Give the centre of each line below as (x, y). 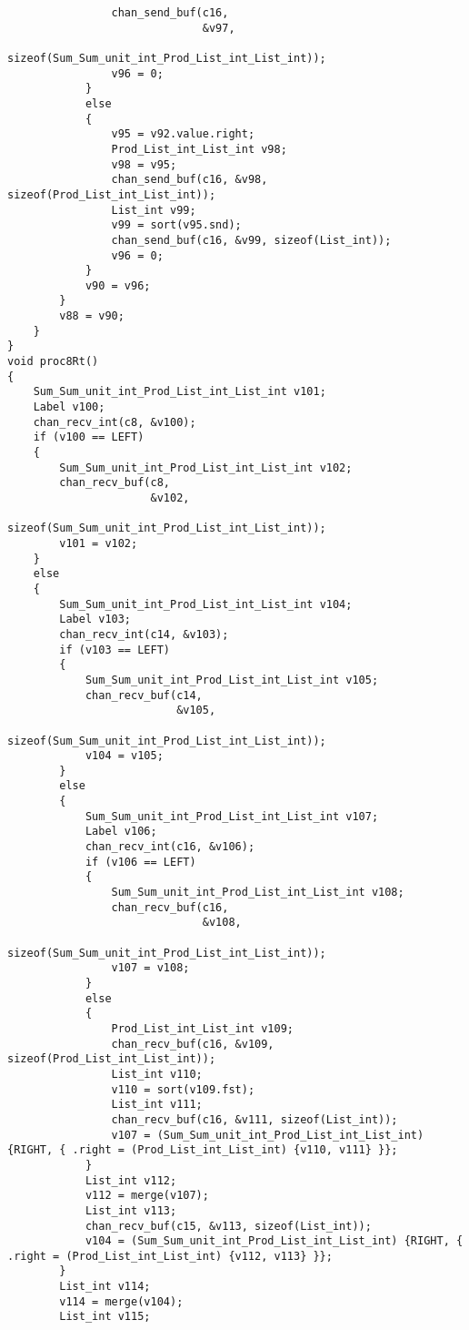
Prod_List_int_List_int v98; (199, 149)
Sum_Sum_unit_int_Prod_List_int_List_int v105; (232, 680)
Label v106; (121, 832)
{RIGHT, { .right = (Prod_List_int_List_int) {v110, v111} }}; (203, 1150)
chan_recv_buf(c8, (115, 483)
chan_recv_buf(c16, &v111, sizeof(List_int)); (254, 1119)
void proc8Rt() (53, 362)
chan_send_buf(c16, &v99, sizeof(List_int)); (251, 240)
